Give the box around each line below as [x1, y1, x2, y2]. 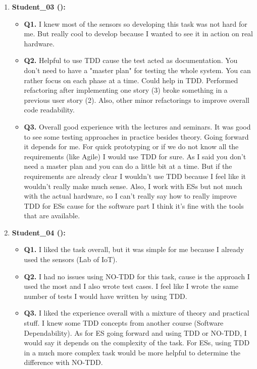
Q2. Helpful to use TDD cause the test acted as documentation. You [24, 55, 238, 66]
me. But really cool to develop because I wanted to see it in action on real [24, 28, 253, 39]
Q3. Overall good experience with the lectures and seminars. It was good [24, 121, 251, 132]
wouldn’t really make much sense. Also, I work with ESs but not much [24, 180, 242, 191]
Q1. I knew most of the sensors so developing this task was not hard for [24, 18, 247, 29]
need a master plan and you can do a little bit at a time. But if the [24, 161, 232, 171]
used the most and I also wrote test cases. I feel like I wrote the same [24, 281, 238, 291]
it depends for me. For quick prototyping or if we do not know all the [24, 141, 239, 152]
